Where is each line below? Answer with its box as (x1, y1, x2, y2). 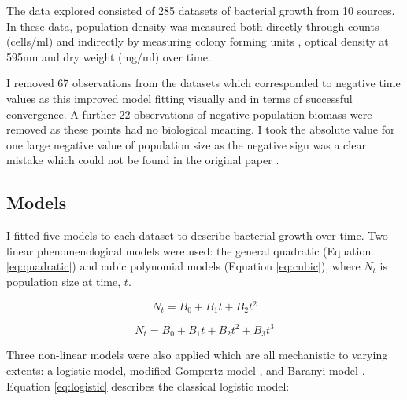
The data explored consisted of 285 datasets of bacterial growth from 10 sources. (6, 2, 395, 18)
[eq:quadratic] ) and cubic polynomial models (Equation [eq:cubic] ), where (6, 258, 361, 274)
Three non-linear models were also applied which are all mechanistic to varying (6, 347, 388, 363)
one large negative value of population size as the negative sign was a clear (6, 136, 366, 152)
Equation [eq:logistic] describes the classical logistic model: (6, 377, 290, 394)
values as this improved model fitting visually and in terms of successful (6, 90, 353, 106)
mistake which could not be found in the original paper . (6, 152, 279, 168)
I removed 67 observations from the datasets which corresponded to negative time (6, 75, 401, 91)
